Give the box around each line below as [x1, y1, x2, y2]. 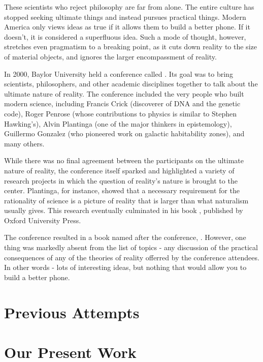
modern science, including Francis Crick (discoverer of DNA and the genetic [4, 98, 241, 109]
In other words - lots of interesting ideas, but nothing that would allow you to [4, 262, 247, 273]
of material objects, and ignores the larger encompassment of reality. [4, 51, 217, 62]
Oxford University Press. [4, 215, 81, 225]
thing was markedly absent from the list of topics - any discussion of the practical [4, 242, 258, 253]
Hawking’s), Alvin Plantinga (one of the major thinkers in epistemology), [4, 118, 232, 129]
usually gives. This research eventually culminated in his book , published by [4, 205, 243, 216]
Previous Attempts [4, 301, 140, 322]
